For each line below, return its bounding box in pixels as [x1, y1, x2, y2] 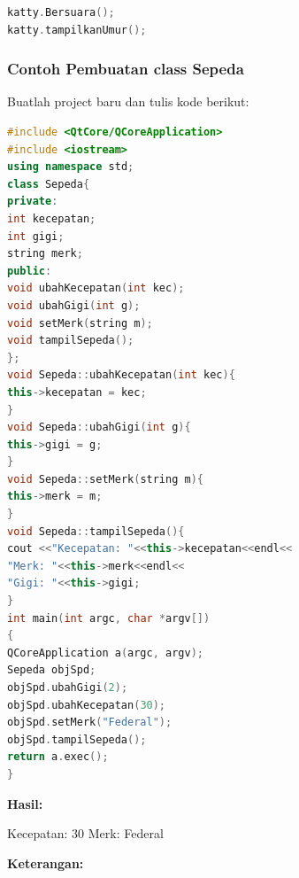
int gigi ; [7, 229, 65, 243]
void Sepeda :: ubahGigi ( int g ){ [7, 421, 191, 434]
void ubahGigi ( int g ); [7, 299, 141, 312]
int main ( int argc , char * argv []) [7, 611, 211, 625]
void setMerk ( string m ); [7, 316, 153, 330]
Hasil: [7, 794, 43, 812]
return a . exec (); [7, 750, 109, 764]
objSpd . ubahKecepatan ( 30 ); [7, 698, 166, 711]
